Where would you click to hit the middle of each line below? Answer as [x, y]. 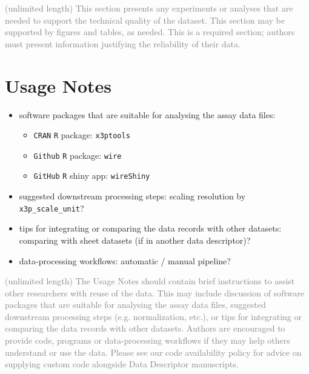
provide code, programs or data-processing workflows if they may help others [148, 340]
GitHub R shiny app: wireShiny [92, 175]
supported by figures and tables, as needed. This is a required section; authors [150, 32]
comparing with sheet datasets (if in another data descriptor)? [135, 240]
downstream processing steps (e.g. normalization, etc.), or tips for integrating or [153, 316]
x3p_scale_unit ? [51, 208]
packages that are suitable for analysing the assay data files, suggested [135, 305]
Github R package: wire [78, 155]
